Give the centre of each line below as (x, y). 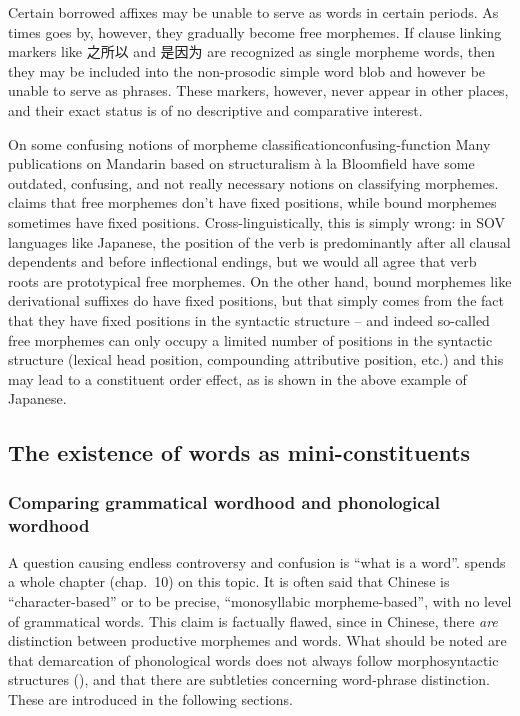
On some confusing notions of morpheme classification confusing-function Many (249, 143)
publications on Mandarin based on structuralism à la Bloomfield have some (241, 163)
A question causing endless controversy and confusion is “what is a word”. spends (257, 561)
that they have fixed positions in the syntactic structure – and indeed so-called (249, 319)
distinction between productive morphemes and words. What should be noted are (257, 640)
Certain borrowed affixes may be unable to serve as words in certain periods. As (253, 12)
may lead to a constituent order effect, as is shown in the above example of (237, 378)
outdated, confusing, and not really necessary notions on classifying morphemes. (253, 182)
